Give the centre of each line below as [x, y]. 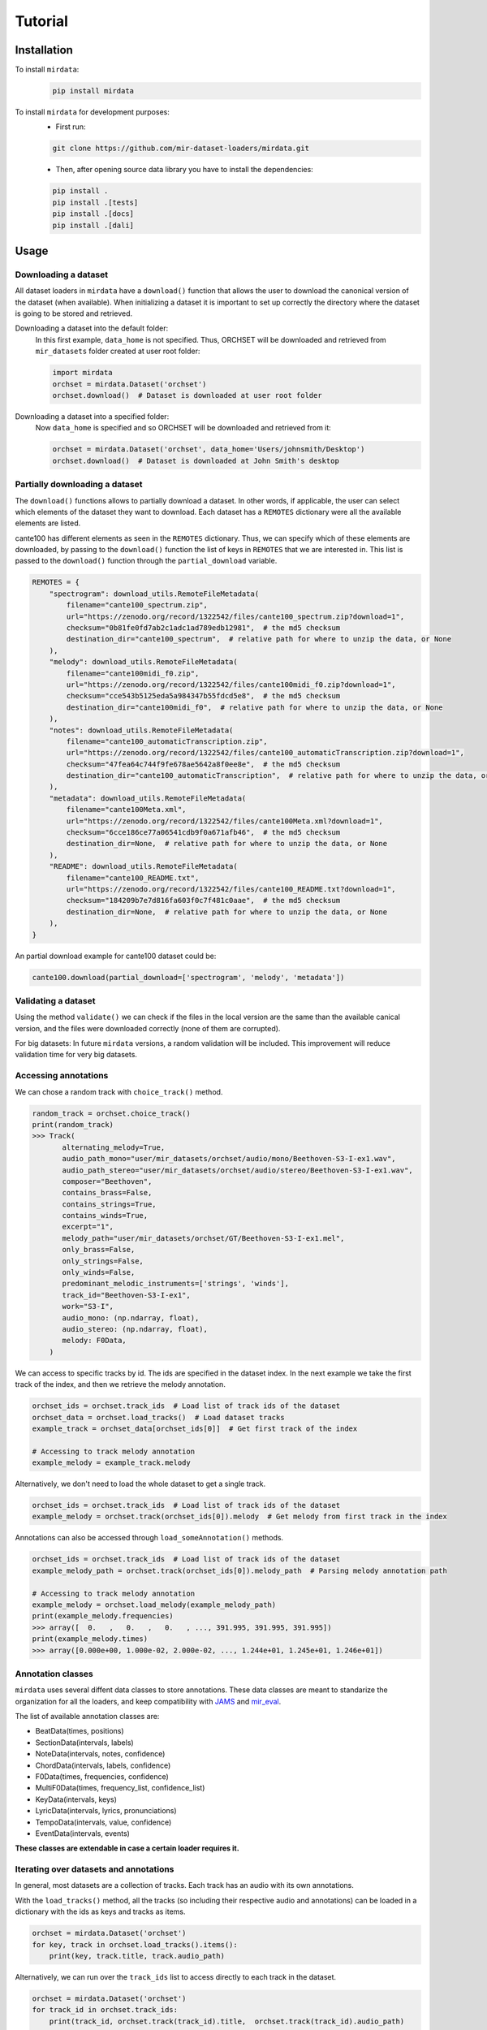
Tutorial [42, 21]
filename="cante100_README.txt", [133, 878]
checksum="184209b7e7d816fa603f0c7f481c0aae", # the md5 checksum [203, 901]
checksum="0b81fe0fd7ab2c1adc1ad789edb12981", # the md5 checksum [203, 628]
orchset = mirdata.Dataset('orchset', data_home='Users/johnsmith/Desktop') [209, 449]
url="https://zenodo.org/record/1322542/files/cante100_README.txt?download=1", [231, 889]
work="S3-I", [88, 1307]
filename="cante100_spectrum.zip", [137, 605]
